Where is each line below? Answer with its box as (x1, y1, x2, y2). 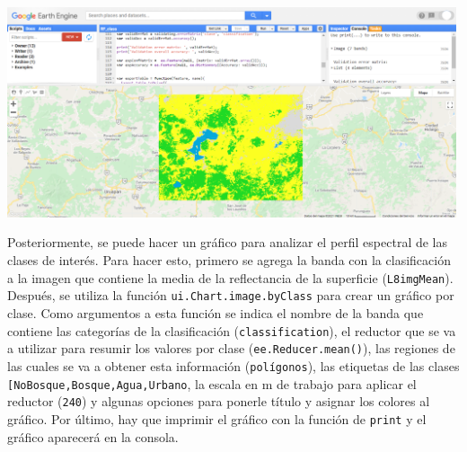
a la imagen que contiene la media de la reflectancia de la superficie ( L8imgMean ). (7, 268, 454, 287)
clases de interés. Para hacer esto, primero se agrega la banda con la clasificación (7, 251, 451, 270)
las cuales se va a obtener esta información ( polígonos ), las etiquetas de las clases (7, 356, 460, 375)
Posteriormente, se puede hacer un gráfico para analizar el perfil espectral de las (7, 233, 448, 252)
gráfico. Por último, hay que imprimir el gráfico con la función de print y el (7, 409, 427, 428)
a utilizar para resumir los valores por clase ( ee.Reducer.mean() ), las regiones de (7, 339, 455, 358)
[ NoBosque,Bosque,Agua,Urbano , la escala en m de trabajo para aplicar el (7, 374, 417, 393)
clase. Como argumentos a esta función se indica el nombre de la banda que (7, 303, 424, 322)
